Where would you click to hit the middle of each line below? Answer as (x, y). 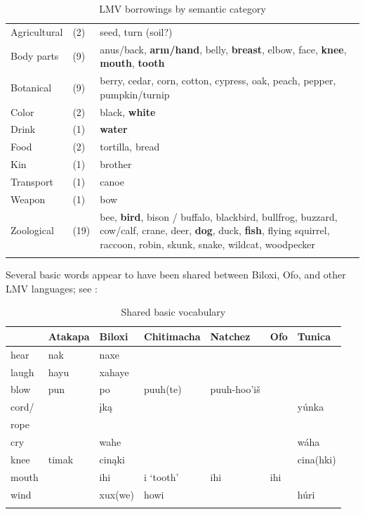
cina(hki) (317, 459)
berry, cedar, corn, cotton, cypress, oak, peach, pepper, (218, 81)
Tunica (314, 336)
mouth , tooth (132, 63)
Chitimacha (172, 336)
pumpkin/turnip (135, 94)
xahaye (114, 372)
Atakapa (69, 336)
